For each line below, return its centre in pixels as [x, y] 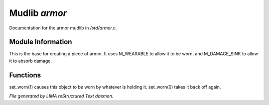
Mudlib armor [38, 13]
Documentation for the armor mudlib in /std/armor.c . [63, 28]
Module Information [41, 42]
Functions [25, 75]
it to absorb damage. [31, 61]
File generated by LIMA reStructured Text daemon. [61, 96]
